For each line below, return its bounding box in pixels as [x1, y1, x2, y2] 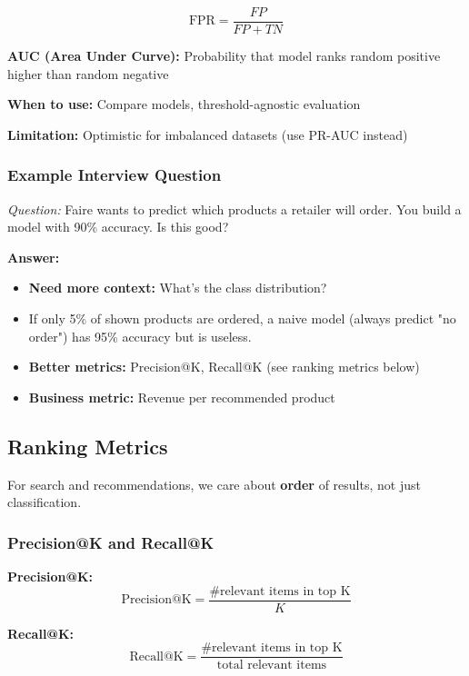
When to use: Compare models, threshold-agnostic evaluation [7, 94, 361, 114]
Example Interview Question [7, 164, 222, 186]
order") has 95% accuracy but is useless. [28, 326, 252, 345]
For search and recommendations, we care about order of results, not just [7, 474, 421, 493]
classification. [7, 492, 82, 512]
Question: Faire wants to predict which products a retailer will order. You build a [7, 199, 462, 218]
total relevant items [216, 659, 327, 672]
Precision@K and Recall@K [7, 531, 215, 553]
